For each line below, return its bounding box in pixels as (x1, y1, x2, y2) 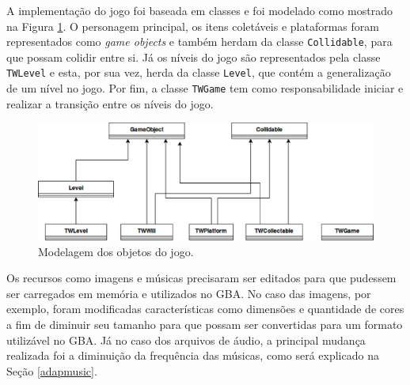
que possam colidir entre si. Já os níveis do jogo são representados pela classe (6, 48, 381, 65)
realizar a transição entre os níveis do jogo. (6, 95, 214, 111)
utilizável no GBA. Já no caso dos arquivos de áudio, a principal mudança (6, 331, 366, 348)
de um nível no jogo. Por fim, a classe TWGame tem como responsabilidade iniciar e (6, 80, 404, 96)
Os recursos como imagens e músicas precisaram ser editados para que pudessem (6, 270, 397, 286)
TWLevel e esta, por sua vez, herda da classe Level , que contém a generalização (6, 64, 391, 81)
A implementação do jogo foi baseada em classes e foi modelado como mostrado (6, 2, 393, 18)
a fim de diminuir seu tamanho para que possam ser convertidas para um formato (6, 315, 403, 332)
